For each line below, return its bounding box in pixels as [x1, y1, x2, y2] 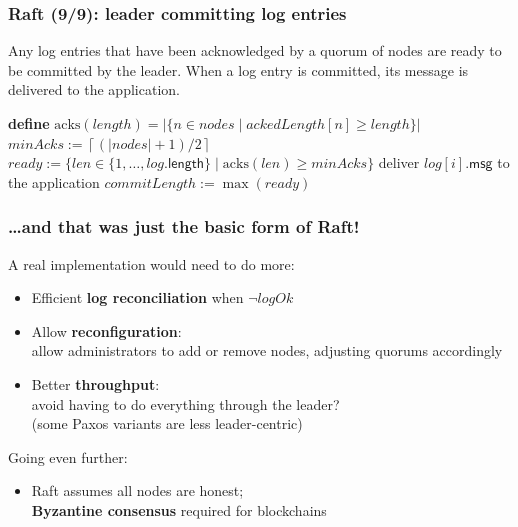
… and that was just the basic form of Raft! [8, 214, 360, 239]
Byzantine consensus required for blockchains [31, 499, 327, 520]
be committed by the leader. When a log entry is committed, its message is [8, 59, 469, 80]
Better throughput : [31, 373, 160, 394]
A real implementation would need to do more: [8, 253, 295, 274]
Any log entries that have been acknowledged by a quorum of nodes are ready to [8, 40, 502, 61]
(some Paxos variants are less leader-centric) [31, 413, 303, 434]
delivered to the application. [8, 79, 180, 100]
